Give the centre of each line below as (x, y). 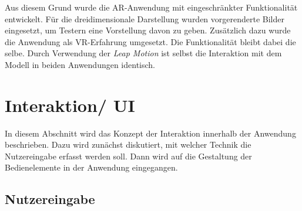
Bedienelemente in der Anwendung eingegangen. (91, 167)
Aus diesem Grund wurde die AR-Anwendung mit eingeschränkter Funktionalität (151, 7)
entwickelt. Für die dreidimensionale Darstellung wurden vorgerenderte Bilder (145, 18)
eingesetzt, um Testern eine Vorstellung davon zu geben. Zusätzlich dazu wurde (148, 30)
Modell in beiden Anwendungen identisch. (80, 64)
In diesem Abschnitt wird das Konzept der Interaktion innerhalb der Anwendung (150, 133)
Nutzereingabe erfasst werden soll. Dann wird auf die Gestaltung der (128, 156)
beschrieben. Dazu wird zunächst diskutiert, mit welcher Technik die (128, 144)
